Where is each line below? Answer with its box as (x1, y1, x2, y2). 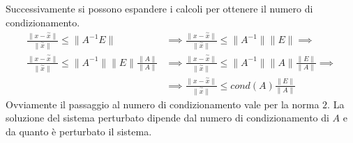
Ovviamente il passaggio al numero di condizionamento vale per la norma (6, 96, 320, 111)
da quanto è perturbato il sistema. (6, 124, 152, 138)
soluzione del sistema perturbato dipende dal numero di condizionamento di (6, 110, 329, 125)
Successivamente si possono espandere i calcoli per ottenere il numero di (6, 1, 313, 15)
